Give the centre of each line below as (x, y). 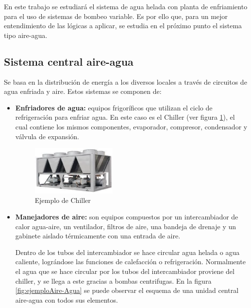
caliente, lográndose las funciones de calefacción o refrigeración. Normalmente (130, 262)
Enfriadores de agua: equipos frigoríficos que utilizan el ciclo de (114, 107)
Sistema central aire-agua (69, 61)
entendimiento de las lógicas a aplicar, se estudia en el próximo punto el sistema (123, 26)
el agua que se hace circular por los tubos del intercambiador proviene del (125, 271)
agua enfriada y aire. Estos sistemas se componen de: (83, 91)
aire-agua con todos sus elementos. (67, 299)
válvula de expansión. (47, 136)
